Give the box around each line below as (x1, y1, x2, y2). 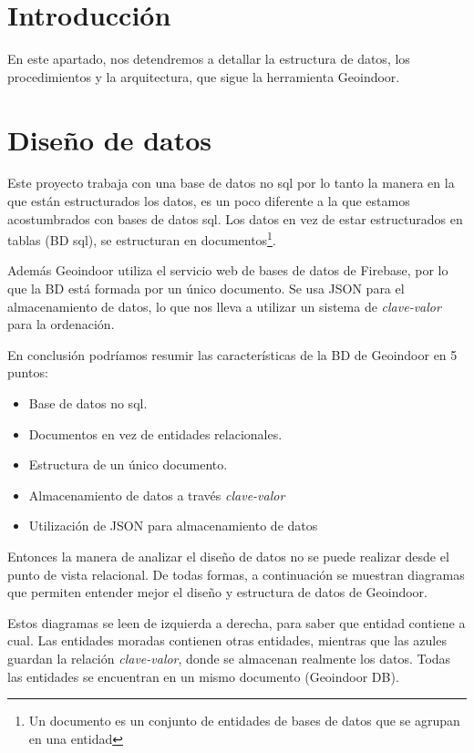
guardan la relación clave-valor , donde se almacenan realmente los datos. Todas (7, 648, 451, 667)
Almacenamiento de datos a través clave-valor (28, 485, 285, 504)
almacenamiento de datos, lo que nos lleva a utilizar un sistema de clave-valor (7, 296, 441, 315)
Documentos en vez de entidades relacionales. (28, 424, 283, 443)
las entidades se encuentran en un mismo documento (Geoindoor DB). (7, 666, 399, 686)
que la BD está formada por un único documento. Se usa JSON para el (7, 279, 405, 298)
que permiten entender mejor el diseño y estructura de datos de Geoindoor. (7, 583, 428, 602)
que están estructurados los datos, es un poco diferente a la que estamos (7, 191, 410, 211)
